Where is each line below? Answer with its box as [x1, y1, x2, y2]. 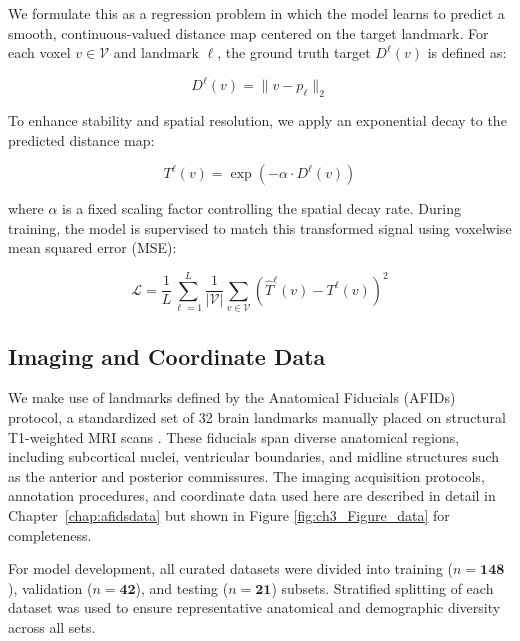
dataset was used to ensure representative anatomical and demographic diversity [8, 597, 501, 618]
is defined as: [427, 42, 507, 63]
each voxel [8, 42, 71, 63]
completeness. [8, 524, 92, 545]
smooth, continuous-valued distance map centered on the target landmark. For [8, 22, 489, 43]
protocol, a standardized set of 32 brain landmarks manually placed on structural [8, 406, 506, 427]
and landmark [113, 42, 200, 63]
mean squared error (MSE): [8, 237, 177, 258]
